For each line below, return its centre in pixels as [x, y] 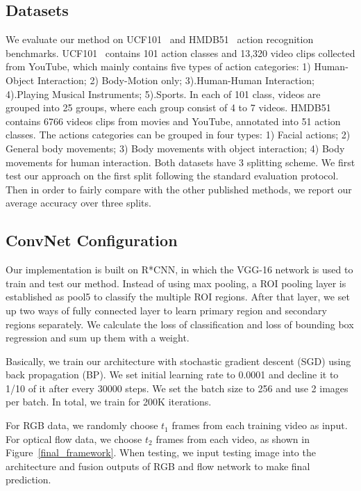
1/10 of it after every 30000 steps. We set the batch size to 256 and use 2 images [177, 388]
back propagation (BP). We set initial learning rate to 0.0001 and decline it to [172, 375]
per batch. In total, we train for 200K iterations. [109, 402]
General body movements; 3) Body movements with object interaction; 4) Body [175, 148]
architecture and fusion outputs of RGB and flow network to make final [158, 466]
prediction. [28, 480]
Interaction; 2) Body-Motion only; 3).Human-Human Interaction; [176, 80]
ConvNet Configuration [92, 240]
